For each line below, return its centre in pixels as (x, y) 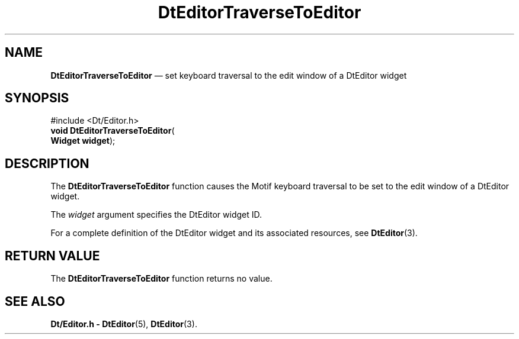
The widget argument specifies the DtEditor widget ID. (156, 215)
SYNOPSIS (37, 98)
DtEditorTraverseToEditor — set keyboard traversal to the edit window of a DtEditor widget (229, 75)
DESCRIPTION (47, 163)
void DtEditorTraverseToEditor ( (113, 131)
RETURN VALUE (52, 256)
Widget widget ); (83, 141)
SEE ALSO (35, 301)
